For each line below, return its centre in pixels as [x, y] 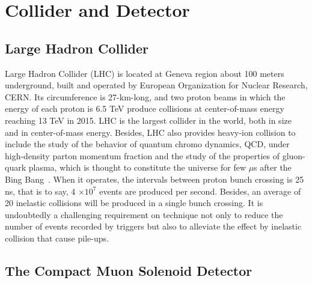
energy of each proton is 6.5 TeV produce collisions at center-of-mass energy [145, 108]
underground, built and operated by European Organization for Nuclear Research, [156, 85]
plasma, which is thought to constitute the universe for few [137, 167]
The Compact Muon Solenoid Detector [129, 270]
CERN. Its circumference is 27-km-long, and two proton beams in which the [145, 96]
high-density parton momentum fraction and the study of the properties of [142, 155]
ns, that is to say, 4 [40, 191]
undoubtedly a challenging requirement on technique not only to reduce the [144, 214]
